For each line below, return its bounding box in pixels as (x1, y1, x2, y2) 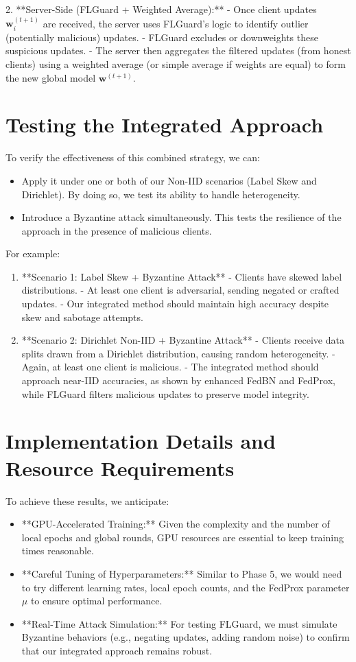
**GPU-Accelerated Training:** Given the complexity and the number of (21, 517, 330, 531)
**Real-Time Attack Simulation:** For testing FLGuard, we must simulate (21, 616, 337, 630)
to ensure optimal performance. (30, 593, 163, 608)
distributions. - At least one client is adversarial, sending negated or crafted (21, 283, 340, 297)
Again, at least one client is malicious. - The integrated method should (21, 359, 319, 374)
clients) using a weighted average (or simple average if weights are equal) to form (5, 57, 346, 71)
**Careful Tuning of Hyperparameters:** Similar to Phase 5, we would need (21, 566, 342, 580)
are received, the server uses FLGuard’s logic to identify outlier (43, 16, 309, 30)
